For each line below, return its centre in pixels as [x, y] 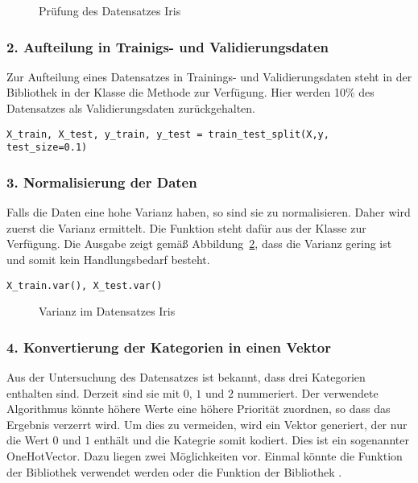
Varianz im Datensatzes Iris [107, 311]
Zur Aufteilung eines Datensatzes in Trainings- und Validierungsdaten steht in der [209, 76]
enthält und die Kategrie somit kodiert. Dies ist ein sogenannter [252, 440]
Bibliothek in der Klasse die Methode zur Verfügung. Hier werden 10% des [190, 92]
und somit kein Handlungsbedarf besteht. [108, 259]
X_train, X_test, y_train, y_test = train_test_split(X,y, [168, 134]
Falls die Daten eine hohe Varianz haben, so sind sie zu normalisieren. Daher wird [209, 212]
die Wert [28, 440]
